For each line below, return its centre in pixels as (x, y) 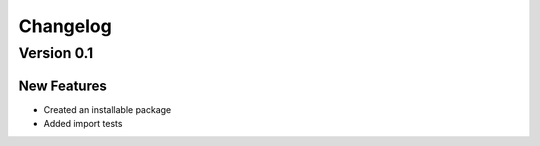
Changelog (65, 26)
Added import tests (83, 124)
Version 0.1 (56, 53)
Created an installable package (107, 109)
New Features (62, 85)
